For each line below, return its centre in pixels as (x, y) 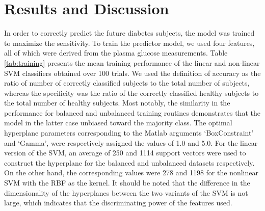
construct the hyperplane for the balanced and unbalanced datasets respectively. (129, 162)
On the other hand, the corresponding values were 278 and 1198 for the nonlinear (131, 173)
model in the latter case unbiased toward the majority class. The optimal (118, 123)
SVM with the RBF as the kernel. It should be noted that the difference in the (127, 183)
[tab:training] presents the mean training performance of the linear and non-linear (132, 62)
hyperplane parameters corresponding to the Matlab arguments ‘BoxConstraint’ (129, 133)
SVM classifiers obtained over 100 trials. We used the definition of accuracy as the (132, 73)
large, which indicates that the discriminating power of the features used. (118, 203)
